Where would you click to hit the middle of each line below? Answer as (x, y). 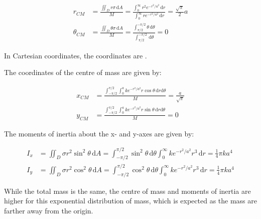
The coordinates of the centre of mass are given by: (83, 72)
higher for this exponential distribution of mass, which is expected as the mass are (130, 201)
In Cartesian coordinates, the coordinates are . (76, 55)
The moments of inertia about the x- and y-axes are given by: (99, 133)
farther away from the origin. (49, 210)
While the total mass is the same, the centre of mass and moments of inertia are (127, 191)
